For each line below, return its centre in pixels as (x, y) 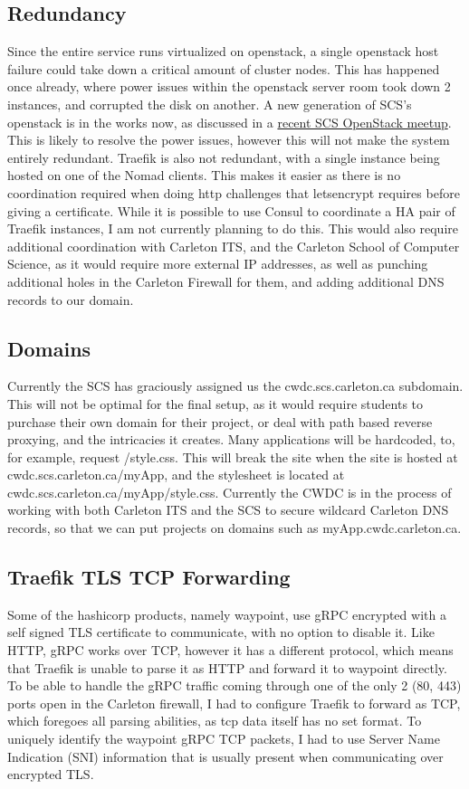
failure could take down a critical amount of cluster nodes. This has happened (224, 68)
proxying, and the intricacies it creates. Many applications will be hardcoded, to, (231, 439)
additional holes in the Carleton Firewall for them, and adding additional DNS (226, 281)
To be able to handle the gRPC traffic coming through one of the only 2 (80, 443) (234, 685)
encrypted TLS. (51, 774)
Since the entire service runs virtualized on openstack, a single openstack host (223, 51)
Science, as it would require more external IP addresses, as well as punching (218, 264)
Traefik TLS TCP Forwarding (149, 577)
